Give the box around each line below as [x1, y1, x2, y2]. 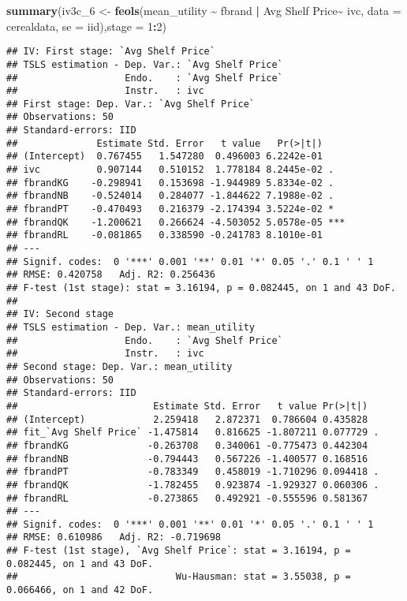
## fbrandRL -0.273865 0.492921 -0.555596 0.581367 [6, 492, 368, 504]
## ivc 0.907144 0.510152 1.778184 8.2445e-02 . [6, 164, 334, 176]
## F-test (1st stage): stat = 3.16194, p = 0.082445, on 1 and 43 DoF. [6, 282, 396, 293]
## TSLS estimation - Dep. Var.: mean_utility [6, 321, 255, 333]
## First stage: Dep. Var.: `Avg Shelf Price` [6, 98, 255, 110]
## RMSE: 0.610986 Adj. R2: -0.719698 [6, 532, 222, 543]
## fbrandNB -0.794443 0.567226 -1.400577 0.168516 [6, 453, 368, 465]
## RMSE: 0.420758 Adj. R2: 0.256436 [6, 269, 215, 281]
